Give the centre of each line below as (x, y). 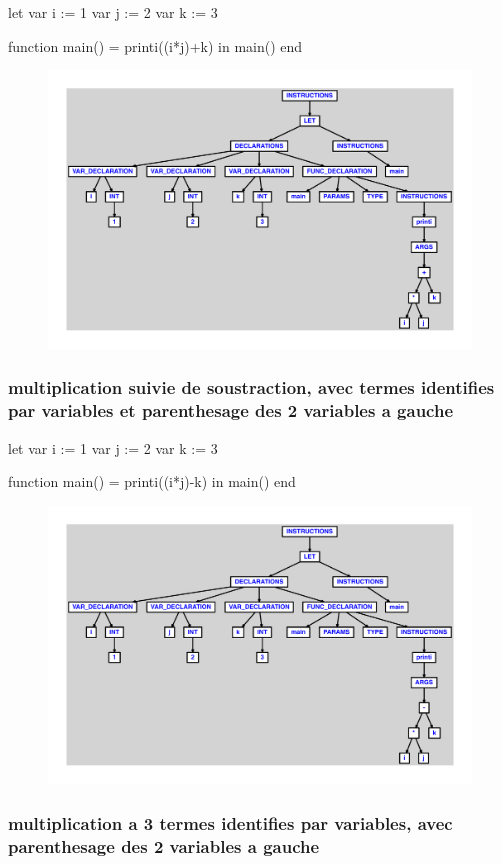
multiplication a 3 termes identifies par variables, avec (230, 822)
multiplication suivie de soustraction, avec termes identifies (251, 387)
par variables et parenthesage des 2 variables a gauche (231, 410)
